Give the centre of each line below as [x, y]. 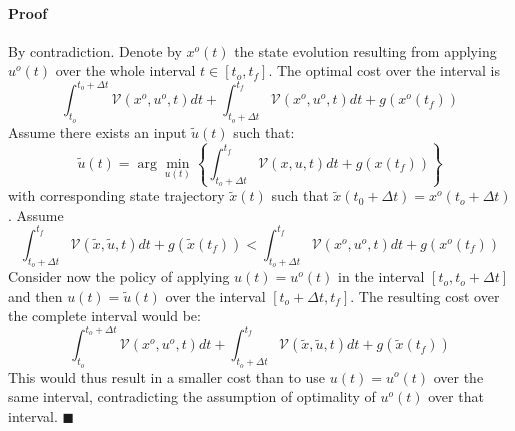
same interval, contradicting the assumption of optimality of [192, 396]
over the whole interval [125, 70]
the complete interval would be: [104, 315]
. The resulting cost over [425, 295]
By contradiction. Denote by [95, 50]
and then [35, 295]
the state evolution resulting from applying [365, 50]
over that [456, 396]
